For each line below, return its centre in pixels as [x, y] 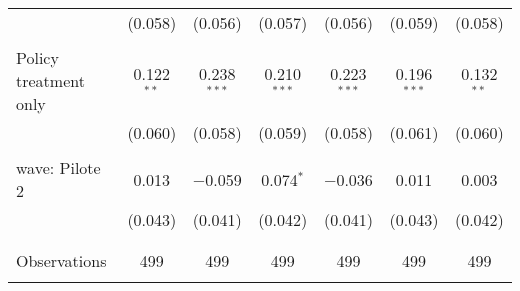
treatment [50, 80]
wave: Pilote [58, 167]
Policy [37, 57]
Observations [61, 260]
